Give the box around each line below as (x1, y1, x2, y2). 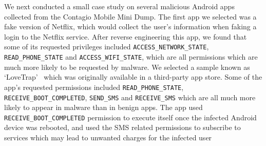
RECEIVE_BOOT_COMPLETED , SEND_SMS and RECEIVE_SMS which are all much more (4, 92, 256, 102)
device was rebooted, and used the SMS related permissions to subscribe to (4, 122, 241, 133)
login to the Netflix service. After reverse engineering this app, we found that (4, 31, 247, 42)
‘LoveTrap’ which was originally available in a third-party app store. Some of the (4, 71, 262, 82)
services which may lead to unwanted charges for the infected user (4, 132, 212, 143)
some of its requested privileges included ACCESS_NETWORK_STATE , (4, 41, 209, 52)
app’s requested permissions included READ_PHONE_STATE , (4, 81, 184, 92)
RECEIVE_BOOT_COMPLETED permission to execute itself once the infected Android (4, 112, 257, 122)
